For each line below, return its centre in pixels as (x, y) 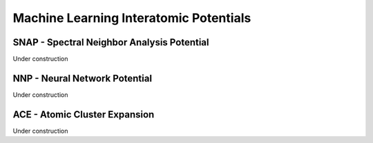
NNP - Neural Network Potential (82, 78)
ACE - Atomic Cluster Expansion (84, 114)
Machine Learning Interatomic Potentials (132, 18)
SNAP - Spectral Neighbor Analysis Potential (111, 42)
